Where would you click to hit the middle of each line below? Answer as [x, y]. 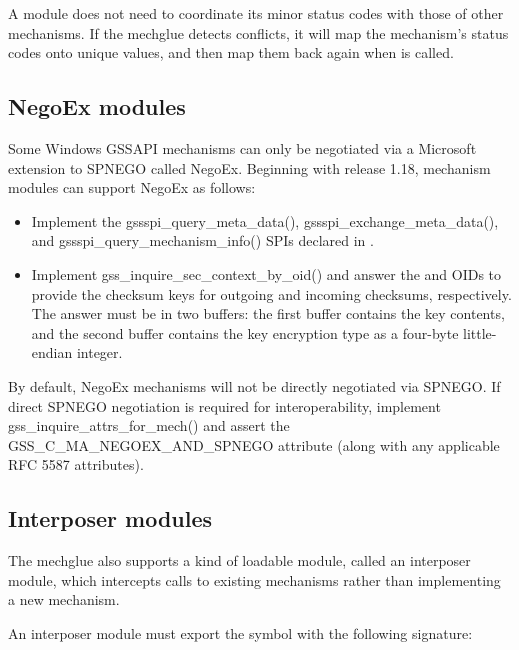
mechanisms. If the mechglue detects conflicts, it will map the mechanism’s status [258, 32]
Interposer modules [110, 518]
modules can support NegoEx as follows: [132, 187]
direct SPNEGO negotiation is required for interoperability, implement [224, 405]
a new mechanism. [64, 599]
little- [480, 332]
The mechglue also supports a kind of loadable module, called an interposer [239, 560]
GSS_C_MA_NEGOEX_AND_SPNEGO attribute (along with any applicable [254, 444]
